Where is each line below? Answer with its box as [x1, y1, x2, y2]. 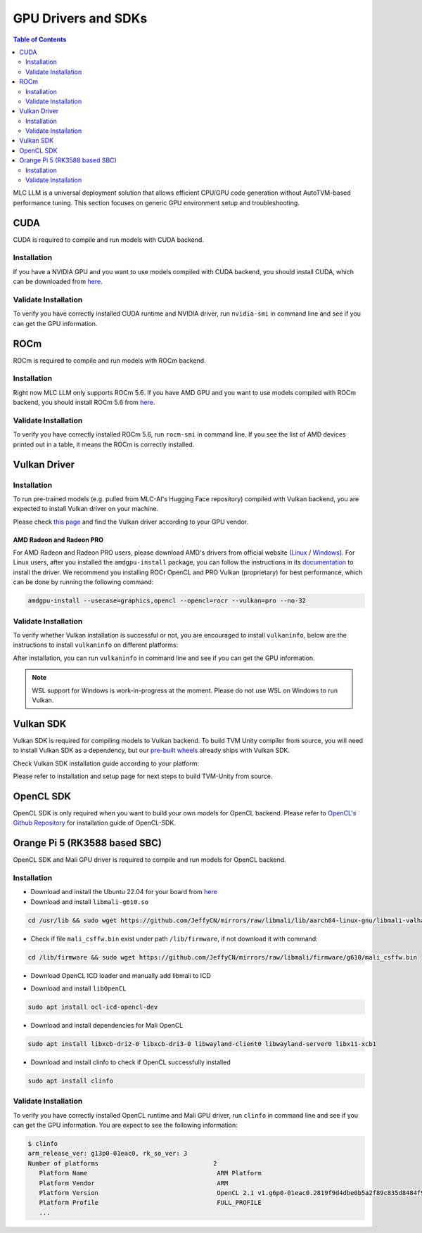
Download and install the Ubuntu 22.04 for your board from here [30, 888, 217, 896]
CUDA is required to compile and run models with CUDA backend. [13, 235, 204, 244]
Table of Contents [13, 35, 67, 44]
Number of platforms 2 [27, 1159, 217, 1167]
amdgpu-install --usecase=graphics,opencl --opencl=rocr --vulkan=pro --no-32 [27, 597, 306, 605]
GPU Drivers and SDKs [13, 11, 148, 26]
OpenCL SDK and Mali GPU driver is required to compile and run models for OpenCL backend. [13, 856, 286, 864]
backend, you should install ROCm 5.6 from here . [13, 398, 155, 407]
